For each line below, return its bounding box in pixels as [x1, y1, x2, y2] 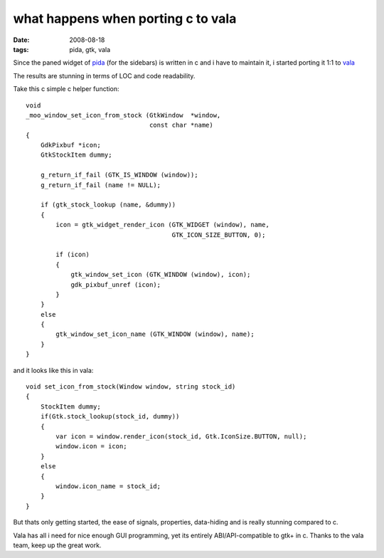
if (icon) [55, 251, 90, 259]
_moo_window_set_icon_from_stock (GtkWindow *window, [26, 111, 221, 119]
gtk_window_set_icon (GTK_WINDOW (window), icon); [70, 270, 251, 279]
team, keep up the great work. [13, 541, 102, 549]
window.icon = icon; [55, 442, 127, 451]
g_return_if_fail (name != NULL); [40, 181, 161, 189]
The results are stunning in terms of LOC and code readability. [13, 71, 196, 80]
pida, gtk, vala [69, 45, 111, 53]
